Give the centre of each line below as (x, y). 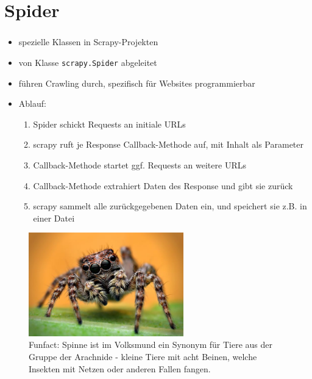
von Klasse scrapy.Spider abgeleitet (88, 62)
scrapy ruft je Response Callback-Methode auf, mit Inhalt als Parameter (168, 144)
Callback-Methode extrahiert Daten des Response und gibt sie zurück (163, 185)
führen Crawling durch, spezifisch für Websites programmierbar (137, 83)
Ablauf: (32, 103)
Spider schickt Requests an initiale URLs (109, 124)
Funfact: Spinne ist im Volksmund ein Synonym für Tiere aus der (151, 345)
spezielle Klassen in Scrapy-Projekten (88, 42)
